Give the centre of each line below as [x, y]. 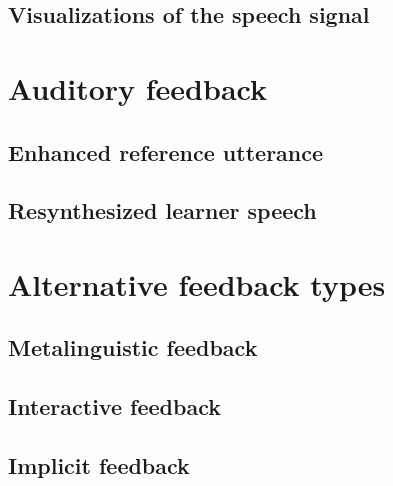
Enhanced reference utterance [166, 151]
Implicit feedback [99, 465]
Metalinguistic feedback [133, 347]
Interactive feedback [114, 406]
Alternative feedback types [197, 283]
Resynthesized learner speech [162, 210]
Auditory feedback [137, 87]
